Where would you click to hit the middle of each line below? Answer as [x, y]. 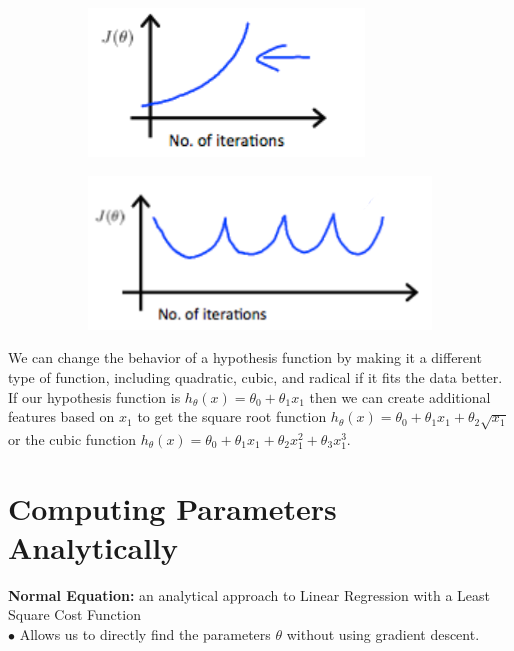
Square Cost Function [74, 614]
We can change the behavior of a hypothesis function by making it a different [245, 357]
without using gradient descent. [383, 633]
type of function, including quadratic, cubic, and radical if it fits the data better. [255, 376]
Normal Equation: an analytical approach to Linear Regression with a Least [249, 594]
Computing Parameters [172, 507]
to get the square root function [232, 416]
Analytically [93, 546]
